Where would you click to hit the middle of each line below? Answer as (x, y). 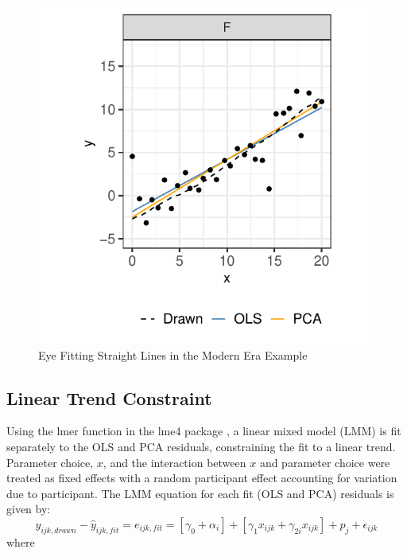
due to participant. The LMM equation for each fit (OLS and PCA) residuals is (200, 493)
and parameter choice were (325, 462)
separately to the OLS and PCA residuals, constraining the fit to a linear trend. (201, 446)
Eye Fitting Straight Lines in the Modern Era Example (173, 354)
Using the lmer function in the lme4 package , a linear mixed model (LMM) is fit (204, 431)
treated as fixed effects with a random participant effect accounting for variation (202, 478)
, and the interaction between (174, 462)
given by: (29, 509)
